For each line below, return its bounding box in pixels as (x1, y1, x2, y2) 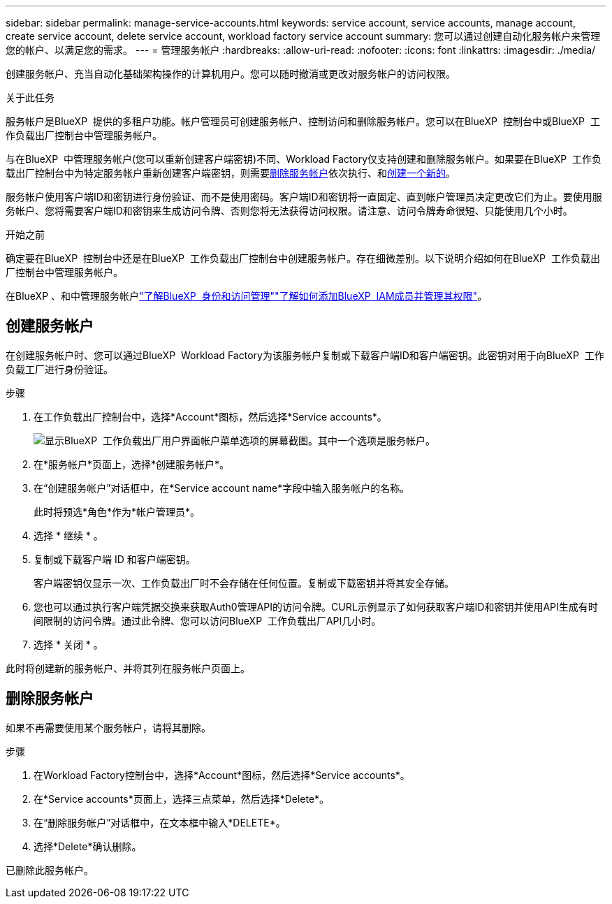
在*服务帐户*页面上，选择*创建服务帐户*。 (34, 458, 230, 470)
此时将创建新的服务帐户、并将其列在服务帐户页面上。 (6, 662, 250, 674)
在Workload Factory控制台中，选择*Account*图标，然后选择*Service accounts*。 (34, 768, 410, 781)
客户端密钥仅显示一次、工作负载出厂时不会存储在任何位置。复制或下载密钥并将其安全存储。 (34, 576, 454, 589)
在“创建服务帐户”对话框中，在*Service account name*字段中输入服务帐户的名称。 (34, 481, 410, 494)
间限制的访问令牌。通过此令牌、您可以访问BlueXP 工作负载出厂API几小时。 (34, 614, 381, 627)
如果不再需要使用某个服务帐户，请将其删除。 (6, 721, 211, 734)
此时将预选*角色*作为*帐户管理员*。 (34, 505, 201, 518)
